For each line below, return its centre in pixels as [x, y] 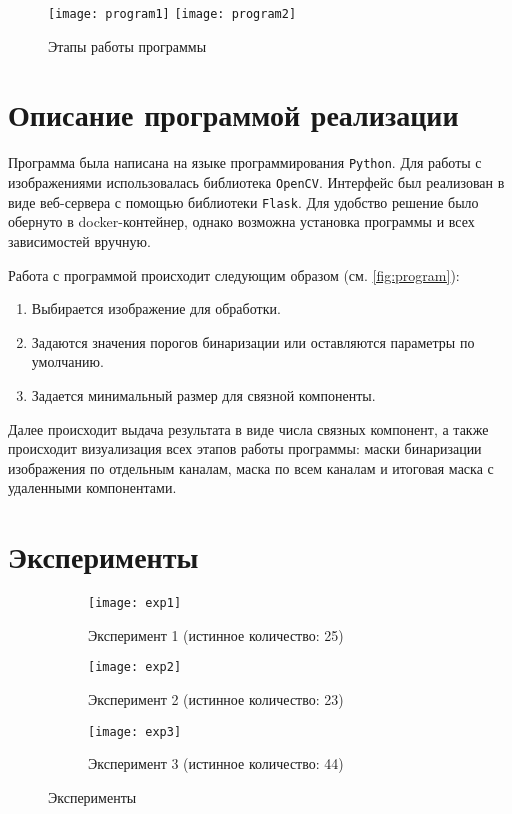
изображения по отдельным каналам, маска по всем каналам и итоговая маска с [251, 467]
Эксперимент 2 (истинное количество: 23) [216, 698]
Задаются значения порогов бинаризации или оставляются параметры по [253, 341]
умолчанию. [67, 361]
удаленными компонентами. [92, 487]
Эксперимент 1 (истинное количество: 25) [216, 634]
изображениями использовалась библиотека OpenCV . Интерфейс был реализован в [256, 182]
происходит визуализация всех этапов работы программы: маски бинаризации [245, 448]
